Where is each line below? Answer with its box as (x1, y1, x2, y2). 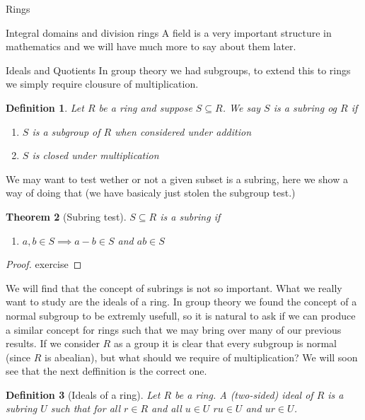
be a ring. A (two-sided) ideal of (175, 387, 313, 402)
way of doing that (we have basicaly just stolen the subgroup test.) (6, 185, 296, 200)
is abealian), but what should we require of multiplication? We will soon (45, 349, 358, 364)
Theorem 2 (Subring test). (6, 209, 127, 223)
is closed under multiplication (32, 148, 159, 163)
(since (6, 349, 31, 364)
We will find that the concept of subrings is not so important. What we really (6, 280, 342, 295)
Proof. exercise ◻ (6, 257, 82, 272)
